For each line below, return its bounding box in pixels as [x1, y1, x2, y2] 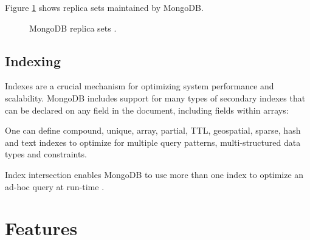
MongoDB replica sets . [29, 21, 117, 34]
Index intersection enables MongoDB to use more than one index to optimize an [5, 168, 304, 180]
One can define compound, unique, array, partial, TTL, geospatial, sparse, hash [5, 124, 301, 137]
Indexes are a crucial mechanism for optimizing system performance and [5, 80, 274, 92]
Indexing [5, 51, 61, 70]
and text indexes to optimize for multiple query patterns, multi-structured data [5, 135, 301, 148]
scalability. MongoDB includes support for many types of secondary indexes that [5, 91, 306, 104]
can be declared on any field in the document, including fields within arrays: [5, 103, 289, 116]
